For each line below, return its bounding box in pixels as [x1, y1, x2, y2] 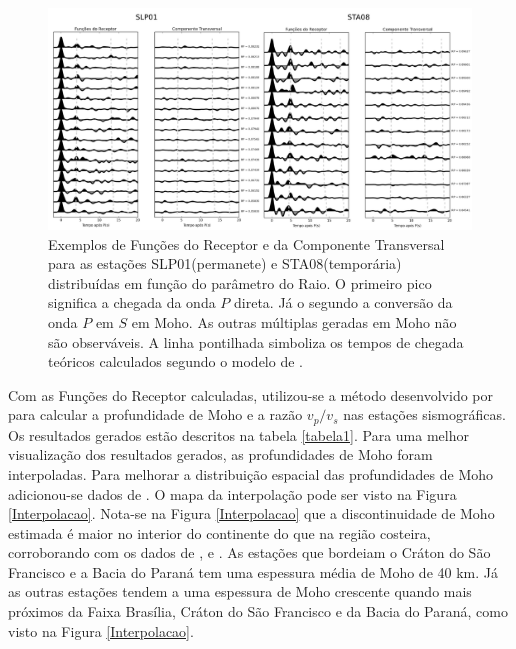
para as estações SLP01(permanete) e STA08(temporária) [48, 253, 402, 274]
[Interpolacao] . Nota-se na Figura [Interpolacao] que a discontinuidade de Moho [8, 503, 495, 524]
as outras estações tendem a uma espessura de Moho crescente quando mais [8, 581, 472, 602]
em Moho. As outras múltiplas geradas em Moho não [131, 311, 457, 332]
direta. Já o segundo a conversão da [234, 292, 453, 313]
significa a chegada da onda [48, 292, 216, 313]
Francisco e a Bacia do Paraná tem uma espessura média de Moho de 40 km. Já [8, 561, 498, 582]
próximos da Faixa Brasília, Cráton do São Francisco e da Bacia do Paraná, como [8, 601, 508, 622]
